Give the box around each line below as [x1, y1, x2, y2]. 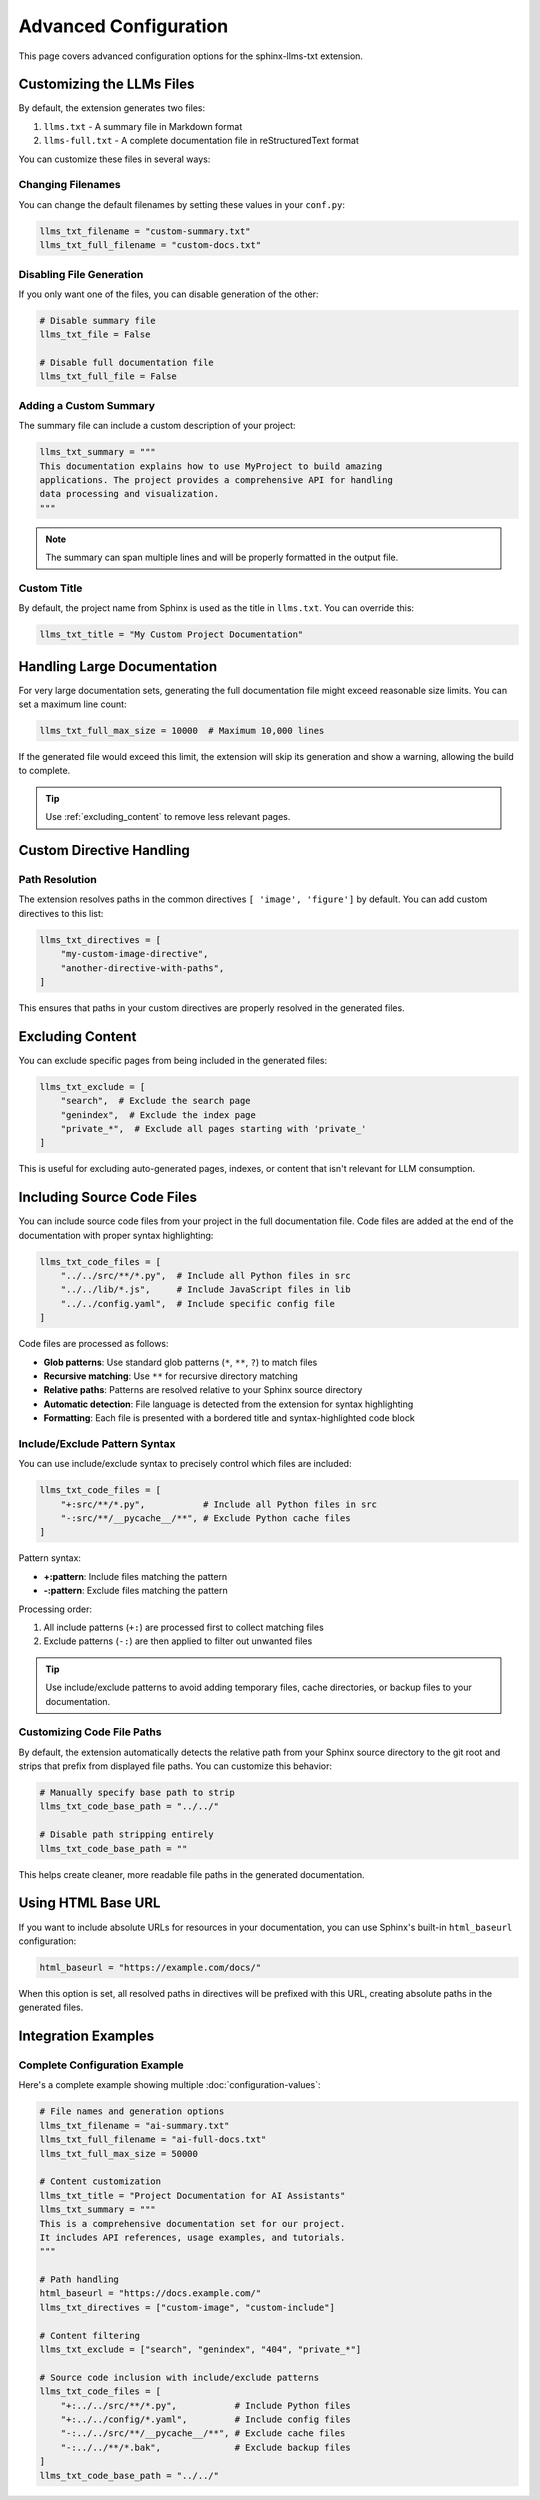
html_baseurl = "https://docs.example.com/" [39, 2288, 262, 2299]
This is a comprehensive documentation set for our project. [39, 2218, 346, 2229]
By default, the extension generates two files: [18, 102, 206, 114]
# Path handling [39, 2274, 120, 2285]
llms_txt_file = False [39, 329, 151, 340]
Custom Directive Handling [18, 842, 190, 859]
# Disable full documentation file [39, 357, 214, 369]
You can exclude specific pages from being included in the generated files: [18, 1054, 328, 1066]
